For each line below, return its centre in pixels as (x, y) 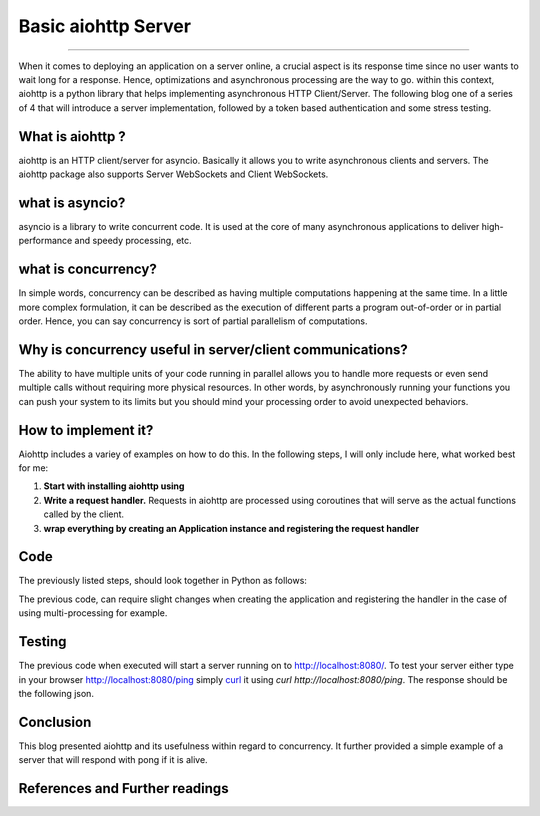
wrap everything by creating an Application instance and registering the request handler (231, 528)
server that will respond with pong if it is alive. (113, 760)
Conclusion (55, 721)
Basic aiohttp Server (105, 26)
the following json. (56, 693)
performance (45, 241)
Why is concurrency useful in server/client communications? (213, 349)
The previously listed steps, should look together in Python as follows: (162, 581)
